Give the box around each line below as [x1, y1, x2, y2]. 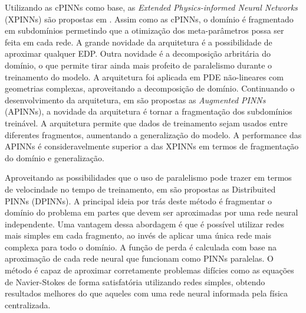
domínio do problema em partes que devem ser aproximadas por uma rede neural [5, 206, 298, 219]
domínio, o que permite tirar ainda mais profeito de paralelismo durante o [5, 58, 272, 71]
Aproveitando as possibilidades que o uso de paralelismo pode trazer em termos [5, 171, 292, 184]
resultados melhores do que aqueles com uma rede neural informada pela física [5, 287, 288, 299]
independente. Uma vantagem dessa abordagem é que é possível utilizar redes [5, 217, 285, 230]
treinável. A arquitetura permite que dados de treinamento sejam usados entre [5, 116, 288, 129]
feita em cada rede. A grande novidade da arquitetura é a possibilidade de [5, 35, 272, 48]
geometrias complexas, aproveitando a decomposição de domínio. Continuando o [5, 82, 295, 94]
